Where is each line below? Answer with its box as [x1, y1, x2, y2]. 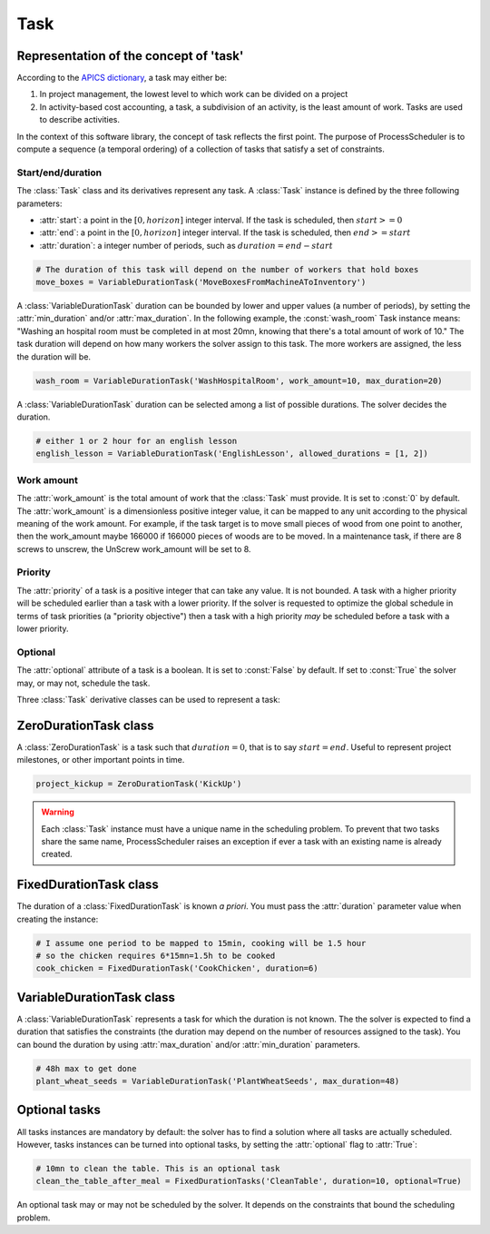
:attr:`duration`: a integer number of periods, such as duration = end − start [39, 240, 333, 251]
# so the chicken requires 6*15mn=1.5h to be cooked [35, 951, 276, 962]
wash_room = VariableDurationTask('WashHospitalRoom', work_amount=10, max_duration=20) [35, 375, 444, 386]
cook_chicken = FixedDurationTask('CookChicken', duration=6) [35, 963, 318, 973]
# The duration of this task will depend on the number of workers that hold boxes [35, 264, 419, 274]
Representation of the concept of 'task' [16, 48, 244, 64]
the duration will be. [16, 350, 91, 362]
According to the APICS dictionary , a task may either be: [16, 73, 227, 84]
